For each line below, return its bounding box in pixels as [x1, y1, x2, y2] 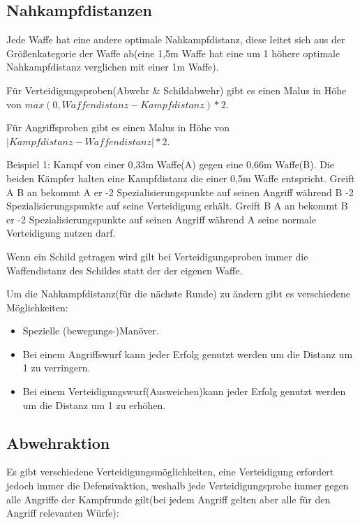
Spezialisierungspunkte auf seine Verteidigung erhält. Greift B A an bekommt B [6, 198, 348, 213]
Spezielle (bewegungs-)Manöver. [22, 323, 159, 338]
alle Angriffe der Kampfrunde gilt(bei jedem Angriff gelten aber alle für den [6, 491, 331, 506]
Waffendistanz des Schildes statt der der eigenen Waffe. [6, 262, 243, 277]
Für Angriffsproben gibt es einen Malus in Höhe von [6, 120, 230, 135]
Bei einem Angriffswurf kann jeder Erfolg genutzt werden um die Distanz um [22, 346, 353, 361]
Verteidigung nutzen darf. [6, 225, 116, 240]
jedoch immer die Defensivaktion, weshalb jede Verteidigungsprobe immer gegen [6, 478, 349, 493]
